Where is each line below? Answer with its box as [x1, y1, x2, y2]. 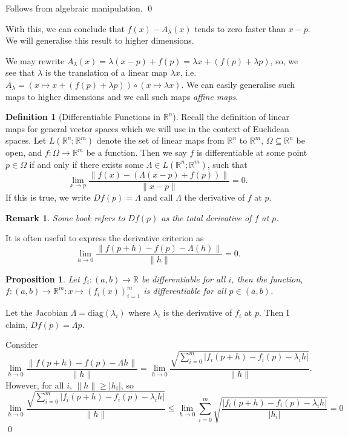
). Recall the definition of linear [172, 110, 290, 123]
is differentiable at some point [196, 146, 307, 159]
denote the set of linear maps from [96, 134, 225, 147]
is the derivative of [163, 306, 232, 319]
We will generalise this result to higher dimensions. [5, 34, 194, 47]
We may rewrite [5, 54, 65, 67]
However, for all [5, 378, 64, 391]
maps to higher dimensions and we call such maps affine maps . [5, 90, 238, 102]
